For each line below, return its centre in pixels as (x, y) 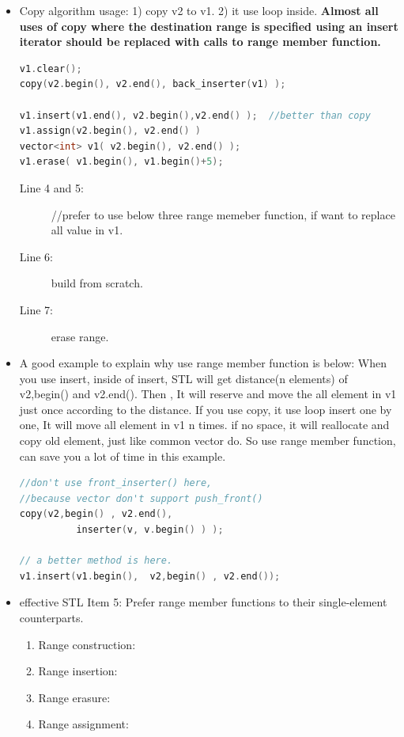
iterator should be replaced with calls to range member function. (200, 42)
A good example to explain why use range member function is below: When (203, 363)
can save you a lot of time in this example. (123, 456)
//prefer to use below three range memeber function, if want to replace (223, 214)
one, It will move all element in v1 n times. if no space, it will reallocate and (204, 425)
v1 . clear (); (51, 68)
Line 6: (36, 256)
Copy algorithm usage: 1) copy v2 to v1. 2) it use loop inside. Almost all (199, 10)
